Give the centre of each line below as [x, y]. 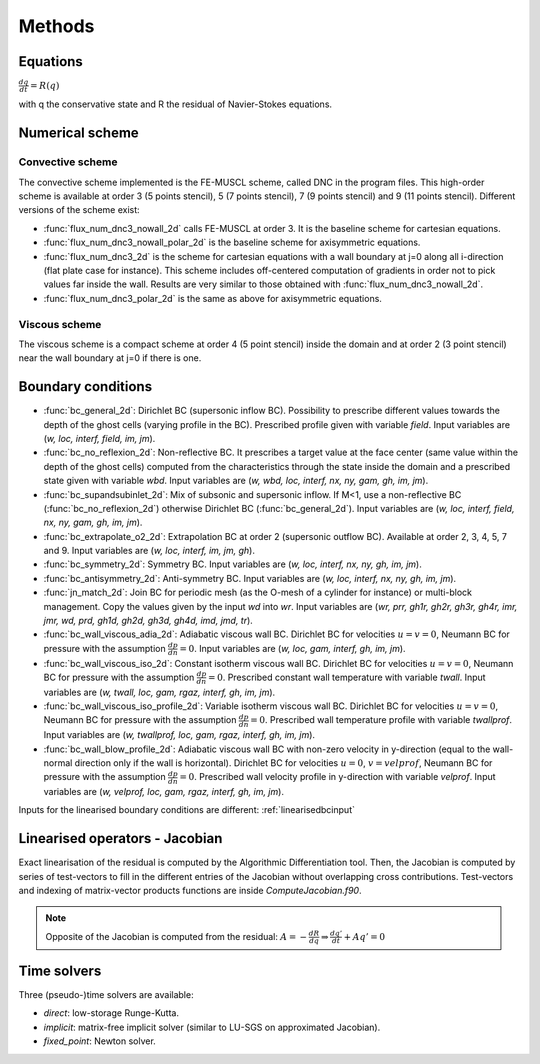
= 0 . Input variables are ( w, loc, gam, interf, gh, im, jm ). [292, 648]
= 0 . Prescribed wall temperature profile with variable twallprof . [381, 720]
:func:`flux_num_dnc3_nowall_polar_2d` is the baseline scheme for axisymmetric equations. [232, 242]
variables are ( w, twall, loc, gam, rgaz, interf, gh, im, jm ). [159, 692]
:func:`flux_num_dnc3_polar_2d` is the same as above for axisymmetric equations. [212, 298]
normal [58, 762]
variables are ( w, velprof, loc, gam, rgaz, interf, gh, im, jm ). [164, 791]
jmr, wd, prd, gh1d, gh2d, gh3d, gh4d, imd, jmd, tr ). [148, 621]
